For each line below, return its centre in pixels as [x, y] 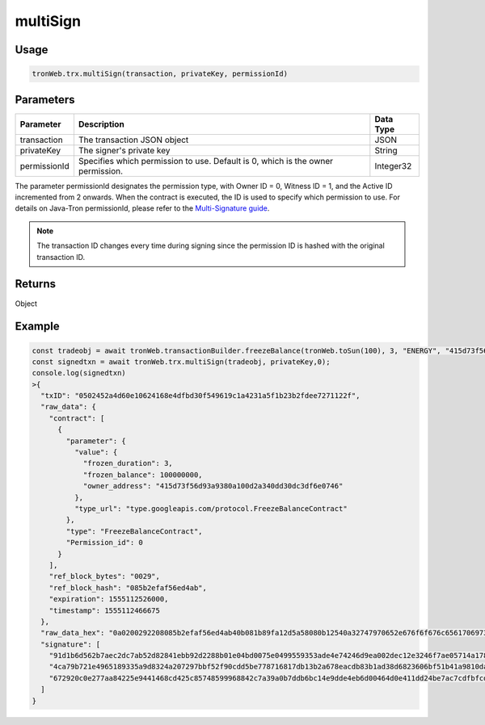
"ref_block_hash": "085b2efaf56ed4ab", [128, 588]
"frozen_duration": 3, [128, 463]
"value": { [96, 453]
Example [37, 327]
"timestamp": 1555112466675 [105, 610]
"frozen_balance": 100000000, [143, 475]
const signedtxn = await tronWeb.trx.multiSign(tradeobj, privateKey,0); [181, 362]
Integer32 [393, 166]
